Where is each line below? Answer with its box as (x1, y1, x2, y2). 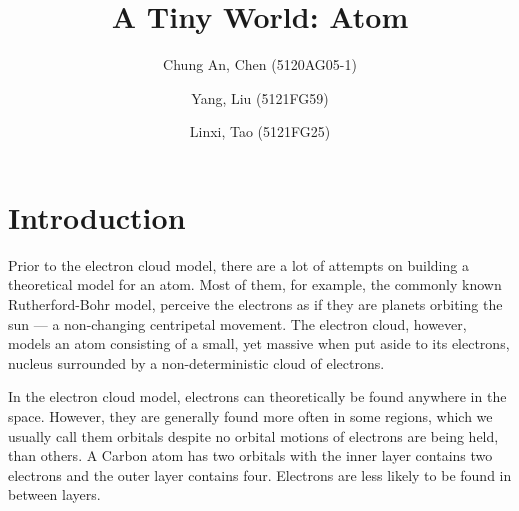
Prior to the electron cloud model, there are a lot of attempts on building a (8, 254, 469, 275)
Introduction (8, 196, 186, 237)
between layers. (8, 484, 101, 505)
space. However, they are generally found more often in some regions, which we (8, 406, 493, 426)
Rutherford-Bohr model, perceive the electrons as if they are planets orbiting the (8, 294, 503, 315)
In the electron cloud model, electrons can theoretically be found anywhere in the (8, 386, 507, 407)
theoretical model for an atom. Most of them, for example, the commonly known (8, 274, 502, 295)
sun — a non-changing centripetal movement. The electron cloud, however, (8, 313, 467, 334)
